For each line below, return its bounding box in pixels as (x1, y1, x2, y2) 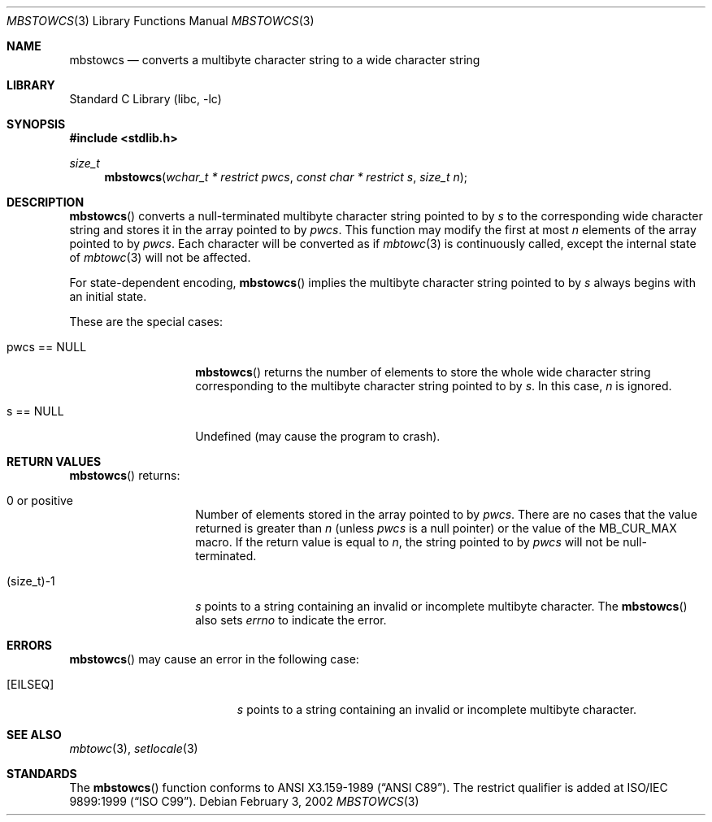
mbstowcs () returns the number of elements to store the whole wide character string (195, 365, 651, 379)
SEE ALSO (7, 728, 62, 742)
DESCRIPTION (7, 195, 85, 209)
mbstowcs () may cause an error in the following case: (69, 652, 359, 666)
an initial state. (69, 289, 147, 303)
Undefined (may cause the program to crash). (195, 429, 441, 443)
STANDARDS (7, 767, 77, 781)
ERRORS (7, 638, 53, 652)
